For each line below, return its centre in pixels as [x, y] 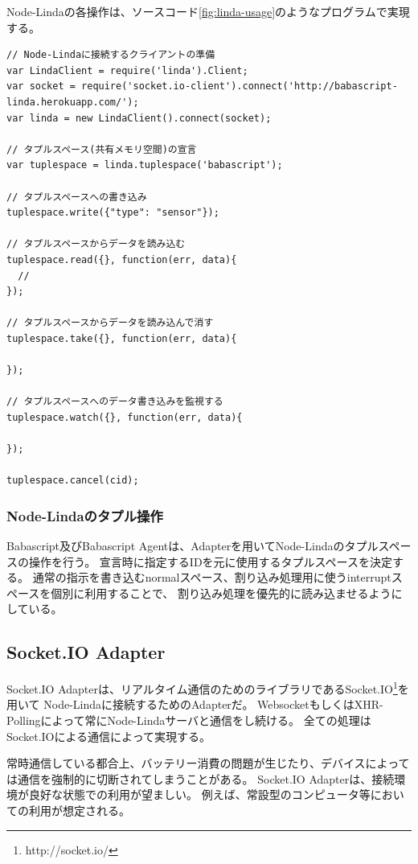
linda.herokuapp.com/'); [73, 102]
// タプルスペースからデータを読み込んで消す [110, 323]
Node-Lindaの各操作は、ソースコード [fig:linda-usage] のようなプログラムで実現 [208, 11]
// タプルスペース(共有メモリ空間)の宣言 [102, 149]
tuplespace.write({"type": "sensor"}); [113, 213]
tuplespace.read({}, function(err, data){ [122, 259]
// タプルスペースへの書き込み [77, 197]
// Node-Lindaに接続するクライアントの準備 [111, 55]
